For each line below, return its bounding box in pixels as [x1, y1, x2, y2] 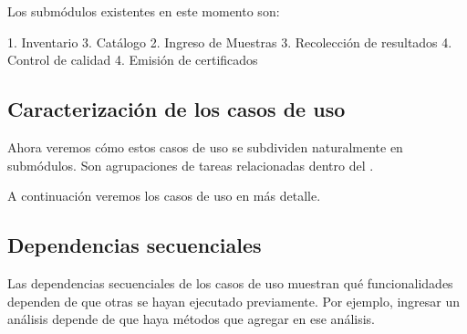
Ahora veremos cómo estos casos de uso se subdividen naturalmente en [7, 137, 403, 156]
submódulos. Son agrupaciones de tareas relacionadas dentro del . [7, 155, 374, 174]
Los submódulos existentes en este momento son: [7, 2, 280, 20]
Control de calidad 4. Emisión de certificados [7, 50, 258, 69]
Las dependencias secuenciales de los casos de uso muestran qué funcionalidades [7, 273, 453, 292]
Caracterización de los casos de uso [7, 95, 346, 123]
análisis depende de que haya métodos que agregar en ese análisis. [7, 309, 376, 329]
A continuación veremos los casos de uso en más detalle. [7, 186, 321, 205]
